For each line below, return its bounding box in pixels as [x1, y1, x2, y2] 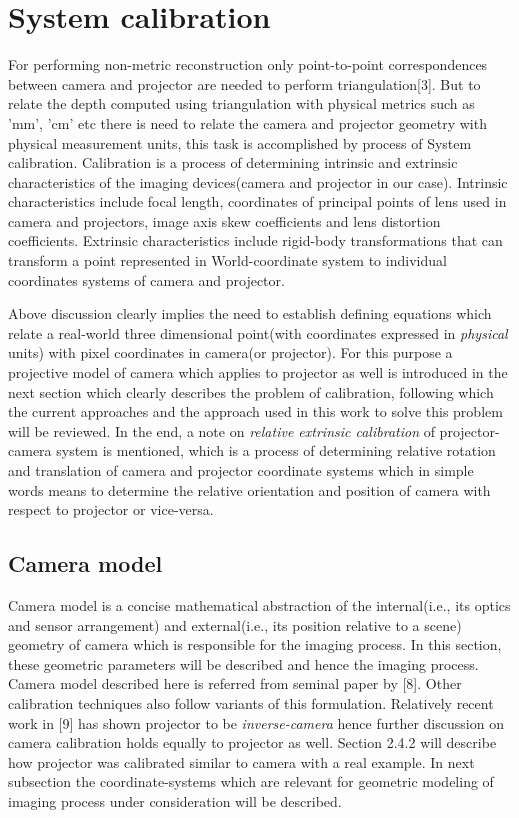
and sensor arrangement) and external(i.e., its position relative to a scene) [8, 614, 462, 635]
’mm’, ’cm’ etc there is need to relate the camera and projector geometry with [8, 112, 487, 133]
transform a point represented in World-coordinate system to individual [8, 250, 447, 271]
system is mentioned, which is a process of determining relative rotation [56, 440, 496, 461]
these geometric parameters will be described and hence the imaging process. [8, 653, 479, 674]
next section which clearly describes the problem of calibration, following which [8, 381, 494, 402]
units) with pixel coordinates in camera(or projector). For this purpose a [8, 342, 453, 363]
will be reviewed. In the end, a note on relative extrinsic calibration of [8, 420, 435, 441]
